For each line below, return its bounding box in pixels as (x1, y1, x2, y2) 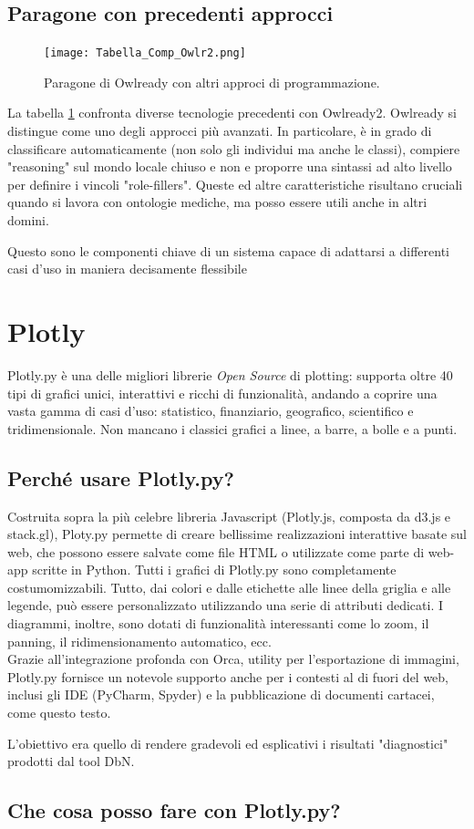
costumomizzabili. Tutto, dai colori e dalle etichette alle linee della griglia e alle (7, 577, 451, 596)
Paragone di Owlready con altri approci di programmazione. (44, 72, 380, 91)
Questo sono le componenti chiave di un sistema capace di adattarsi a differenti (7, 241, 449, 260)
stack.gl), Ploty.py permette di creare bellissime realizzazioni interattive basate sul (7, 524, 467, 544)
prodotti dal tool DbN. (7, 751, 135, 771)
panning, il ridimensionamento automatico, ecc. (7, 631, 272, 650)
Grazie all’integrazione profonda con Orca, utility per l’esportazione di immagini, (7, 649, 459, 668)
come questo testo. (7, 703, 111, 722)
